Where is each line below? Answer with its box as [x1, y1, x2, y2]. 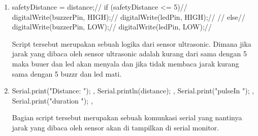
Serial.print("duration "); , [12, 95, 93, 106]
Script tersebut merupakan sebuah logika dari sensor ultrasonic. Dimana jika [12, 38, 251, 49]
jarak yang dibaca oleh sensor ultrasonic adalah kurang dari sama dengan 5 [12, 48, 247, 59]
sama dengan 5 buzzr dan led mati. [12, 68, 122, 79]
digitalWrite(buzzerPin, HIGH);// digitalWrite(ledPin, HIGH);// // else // [12, 11, 245, 22]
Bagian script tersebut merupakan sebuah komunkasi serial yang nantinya [12, 112, 242, 123]
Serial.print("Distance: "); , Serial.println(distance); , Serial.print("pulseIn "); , [12, 85, 254, 96]
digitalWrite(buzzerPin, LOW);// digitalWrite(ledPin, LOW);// [12, 21, 212, 32]
